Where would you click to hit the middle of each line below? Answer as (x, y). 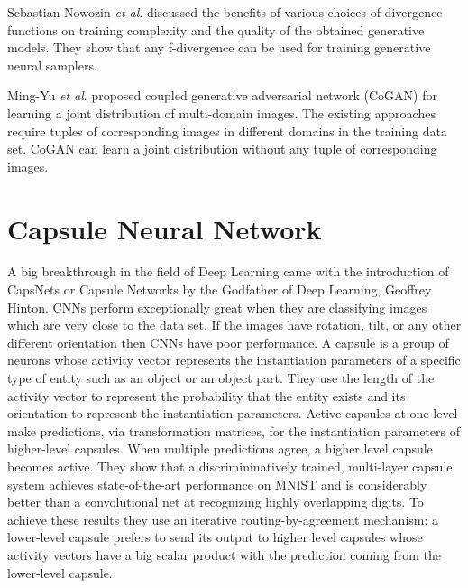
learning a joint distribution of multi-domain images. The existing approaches (221, 112)
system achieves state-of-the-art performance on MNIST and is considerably (217, 484)
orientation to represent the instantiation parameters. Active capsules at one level (233, 413)
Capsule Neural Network (165, 228)
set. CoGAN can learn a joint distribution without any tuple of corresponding (222, 149)
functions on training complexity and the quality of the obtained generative (216, 29)
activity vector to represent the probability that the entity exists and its (206, 395)
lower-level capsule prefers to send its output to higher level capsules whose (215, 537)
